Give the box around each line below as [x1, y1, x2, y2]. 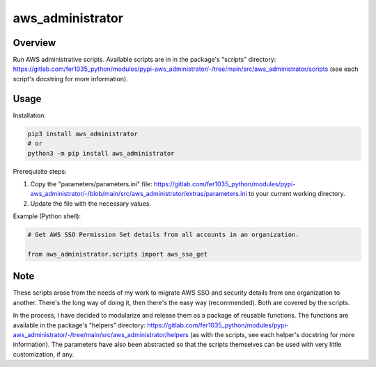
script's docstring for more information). [13, 74, 128, 83]
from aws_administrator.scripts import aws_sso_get [27, 250, 208, 258]
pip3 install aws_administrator [27, 129, 139, 138]
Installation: [13, 111, 47, 120]
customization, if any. [13, 350, 75, 358]
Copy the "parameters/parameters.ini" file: [30, 179, 152, 188]
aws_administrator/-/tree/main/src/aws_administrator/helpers [13, 330, 189, 339]
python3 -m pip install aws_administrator [27, 149, 175, 157]
